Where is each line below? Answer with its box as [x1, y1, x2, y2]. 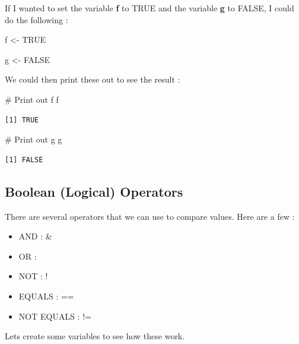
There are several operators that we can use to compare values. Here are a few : [5, 210, 295, 222]
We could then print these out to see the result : [5, 73, 180, 86]
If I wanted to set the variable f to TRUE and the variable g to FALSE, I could [5, 2, 294, 14]
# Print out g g [5, 133, 62, 146]
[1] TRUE [5, 115, 39, 124]
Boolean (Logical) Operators [5, 182, 183, 200]
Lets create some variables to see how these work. [5, 330, 185, 342]
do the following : [5, 13, 68, 26]
